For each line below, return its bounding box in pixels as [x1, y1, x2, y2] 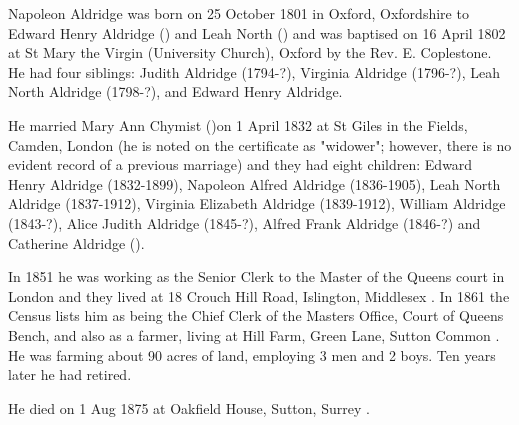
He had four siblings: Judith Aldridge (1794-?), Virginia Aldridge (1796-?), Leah [8, 61, 500, 82]
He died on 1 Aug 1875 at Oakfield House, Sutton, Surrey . [8, 397, 370, 418]
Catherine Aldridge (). [8, 232, 145, 253]
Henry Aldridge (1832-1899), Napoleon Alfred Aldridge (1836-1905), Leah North [8, 173, 501, 194]
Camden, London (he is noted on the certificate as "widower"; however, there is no [8, 134, 512, 155]
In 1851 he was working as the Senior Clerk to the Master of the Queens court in [8, 266, 505, 287]
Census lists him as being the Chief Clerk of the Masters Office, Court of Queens [8, 305, 504, 326]
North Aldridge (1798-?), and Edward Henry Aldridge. [8, 81, 343, 102]
